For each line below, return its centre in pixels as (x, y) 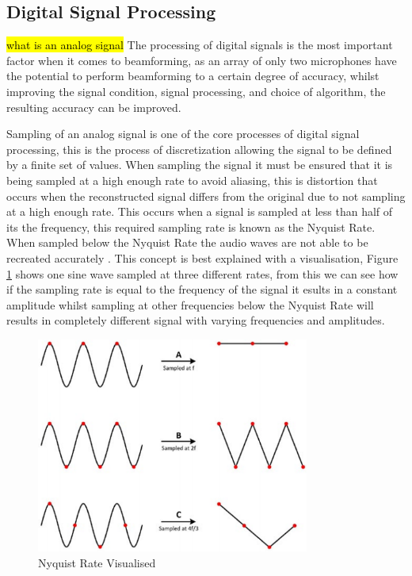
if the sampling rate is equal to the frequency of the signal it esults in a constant (202, 289)
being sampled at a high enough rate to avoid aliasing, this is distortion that (192, 180)
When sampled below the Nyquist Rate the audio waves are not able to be (187, 242)
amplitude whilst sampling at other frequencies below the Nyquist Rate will (190, 304)
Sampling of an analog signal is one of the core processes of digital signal (183, 134)
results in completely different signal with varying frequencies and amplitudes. (196, 320)
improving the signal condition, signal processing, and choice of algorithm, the (196, 91)
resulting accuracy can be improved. (94, 107)
